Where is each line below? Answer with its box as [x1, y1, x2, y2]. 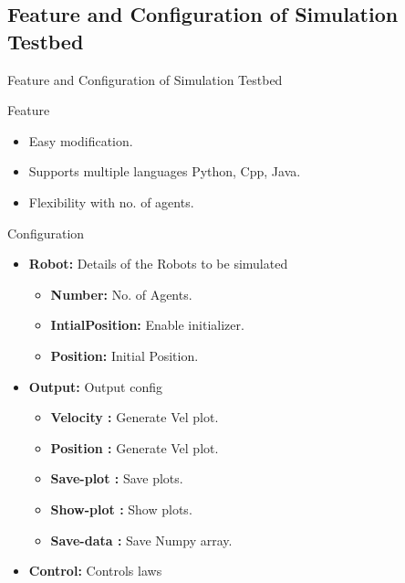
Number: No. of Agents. [50, 284, 192, 303]
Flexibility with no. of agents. [28, 192, 194, 211]
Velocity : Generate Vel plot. [50, 408, 219, 427]
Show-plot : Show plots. [50, 499, 192, 518]
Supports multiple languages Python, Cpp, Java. [28, 162, 301, 181]
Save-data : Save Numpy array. [50, 530, 233, 549]
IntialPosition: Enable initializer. [50, 315, 244, 334]
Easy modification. [28, 131, 133, 150]
